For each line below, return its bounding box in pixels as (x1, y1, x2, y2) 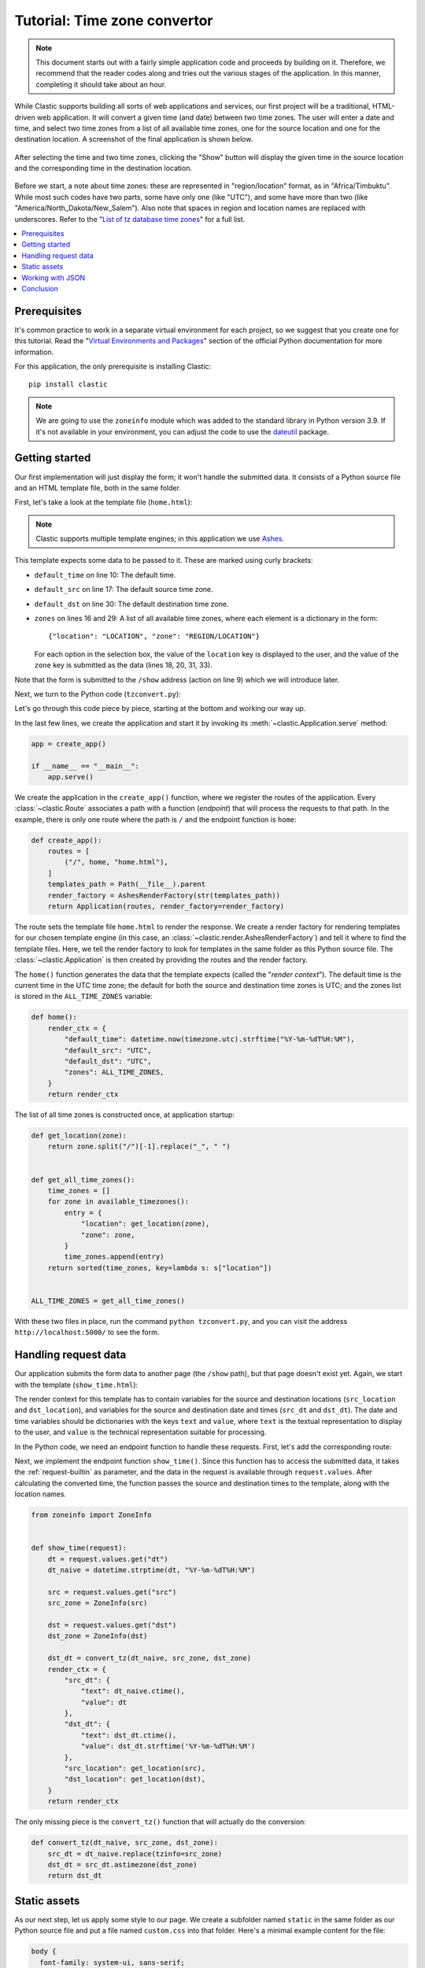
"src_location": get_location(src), (64, 1764, 206, 1773)
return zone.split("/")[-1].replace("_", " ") (47, 1142, 231, 1151)
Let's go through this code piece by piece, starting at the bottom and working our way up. (14, 704, 306, 713)
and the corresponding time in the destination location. (14, 164, 193, 173)
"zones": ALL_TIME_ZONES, (64, 1067, 164, 1077)
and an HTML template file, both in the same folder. (14, 483, 181, 492)
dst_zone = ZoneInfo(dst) (47, 1632, 148, 1641)
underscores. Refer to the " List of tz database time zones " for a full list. (14, 214, 246, 224)
